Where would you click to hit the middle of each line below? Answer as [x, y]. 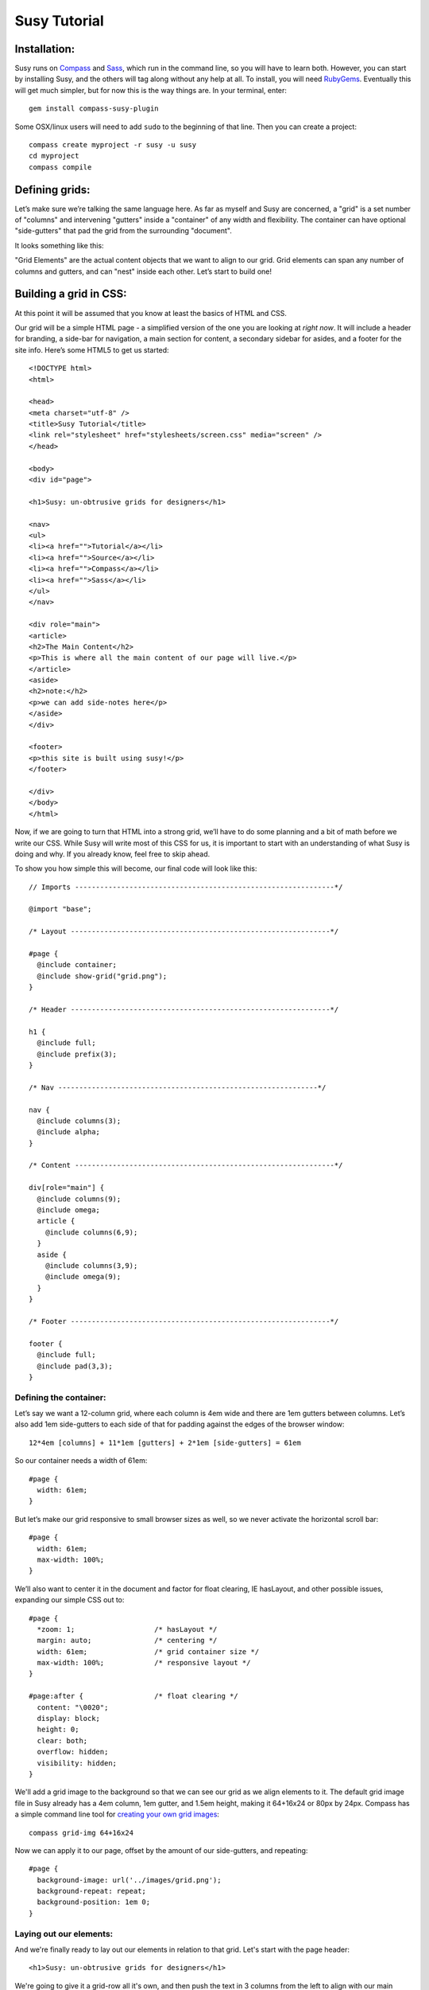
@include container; [77, 965]
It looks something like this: [59, 245]
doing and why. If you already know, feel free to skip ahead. [112, 854]
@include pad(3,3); [75, 1366]
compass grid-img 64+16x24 [81, 1832]
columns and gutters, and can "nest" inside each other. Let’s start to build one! [143, 271]
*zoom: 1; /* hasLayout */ [127, 1629]
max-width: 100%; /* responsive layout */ [144, 1663]
